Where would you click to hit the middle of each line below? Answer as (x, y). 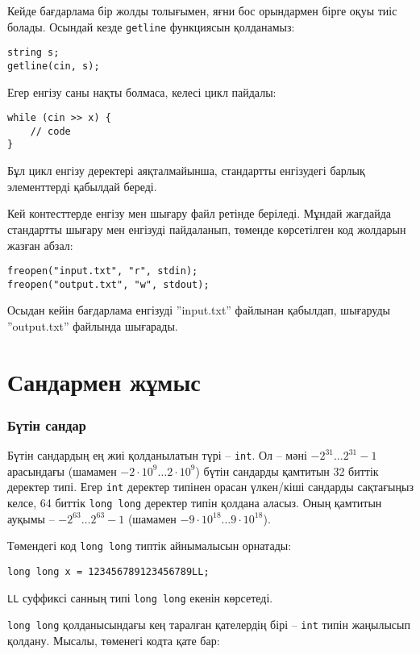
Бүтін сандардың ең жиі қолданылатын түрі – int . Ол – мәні (157, 455)
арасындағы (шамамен (62, 471)
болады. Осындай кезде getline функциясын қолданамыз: (151, 26)
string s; (33, 53)
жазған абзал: (40, 245)
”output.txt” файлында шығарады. (93, 326)
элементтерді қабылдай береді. (82, 186)
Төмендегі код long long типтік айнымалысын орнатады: (150, 546)
